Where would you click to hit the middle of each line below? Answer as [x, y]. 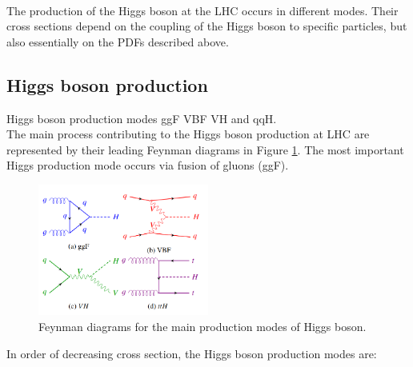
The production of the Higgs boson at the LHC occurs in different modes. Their [202, 10]
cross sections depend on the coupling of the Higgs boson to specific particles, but [207, 26]
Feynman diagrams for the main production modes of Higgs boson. [202, 327]
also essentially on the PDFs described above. [118, 41]
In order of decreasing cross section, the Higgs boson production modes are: [192, 353]
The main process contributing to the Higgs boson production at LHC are [188, 134]
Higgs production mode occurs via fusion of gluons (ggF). [148, 165]
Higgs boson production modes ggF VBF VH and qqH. [142, 118]
